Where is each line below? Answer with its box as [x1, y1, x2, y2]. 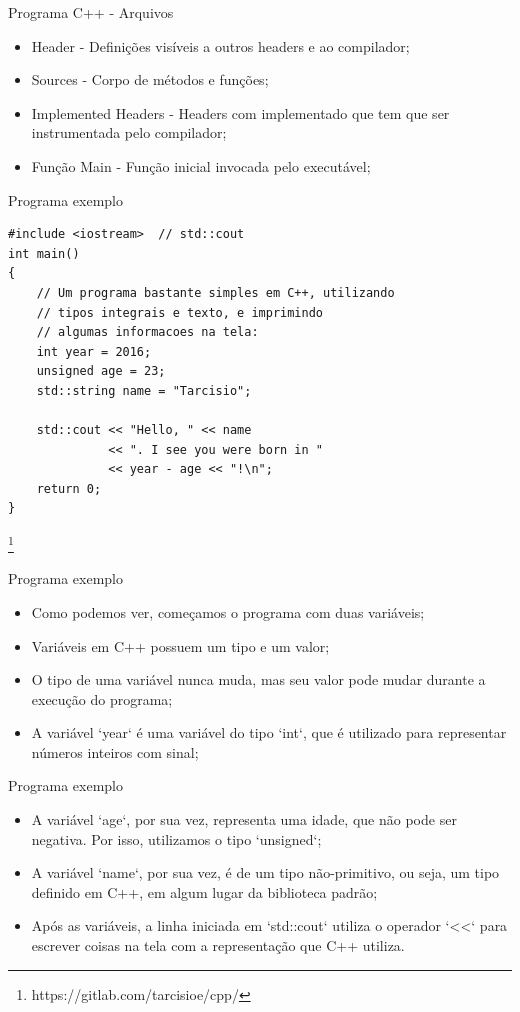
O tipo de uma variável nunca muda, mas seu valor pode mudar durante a [31, 669, 486, 690]
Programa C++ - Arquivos [8, 2, 174, 22]
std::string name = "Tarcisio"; [36, 383, 252, 398]
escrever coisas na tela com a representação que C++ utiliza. [31, 935, 405, 956]
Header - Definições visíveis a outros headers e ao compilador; [31, 35, 410, 56]
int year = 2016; [36, 344, 152, 359]
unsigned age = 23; [36, 364, 166, 379]
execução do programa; [31, 688, 173, 709]
